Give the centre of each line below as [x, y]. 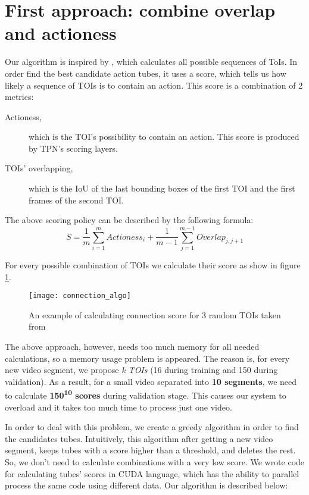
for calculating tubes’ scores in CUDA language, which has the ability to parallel [152, 473]
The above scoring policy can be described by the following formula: [129, 220]
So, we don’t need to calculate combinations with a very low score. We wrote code [155, 462]
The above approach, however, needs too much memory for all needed [132, 346]
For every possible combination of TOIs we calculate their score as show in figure [153, 264]
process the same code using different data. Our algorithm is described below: [146, 485]
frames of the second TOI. [77, 200]
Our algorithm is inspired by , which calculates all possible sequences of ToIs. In [151, 62]
